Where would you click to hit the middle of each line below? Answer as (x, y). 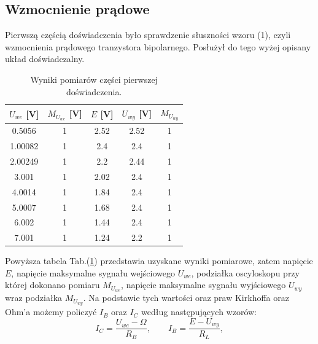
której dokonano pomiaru (52, 285)
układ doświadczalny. (45, 59)
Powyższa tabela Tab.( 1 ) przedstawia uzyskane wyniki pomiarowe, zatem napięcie (159, 261)
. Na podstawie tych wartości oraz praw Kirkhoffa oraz (186, 298)
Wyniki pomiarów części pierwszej (94, 79)
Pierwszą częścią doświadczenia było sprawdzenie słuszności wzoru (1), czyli (148, 35)
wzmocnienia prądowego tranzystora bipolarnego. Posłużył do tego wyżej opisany (158, 46)
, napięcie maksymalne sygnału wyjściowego (204, 285)
